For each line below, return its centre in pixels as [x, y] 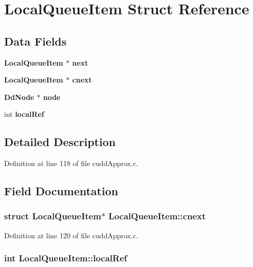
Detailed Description [60, 142]
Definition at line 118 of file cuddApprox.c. [71, 163]
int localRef [24, 114]
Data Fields [36, 41]
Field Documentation [61, 191]
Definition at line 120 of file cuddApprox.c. [71, 235]
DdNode [19, 97]
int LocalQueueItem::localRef [66, 258]
